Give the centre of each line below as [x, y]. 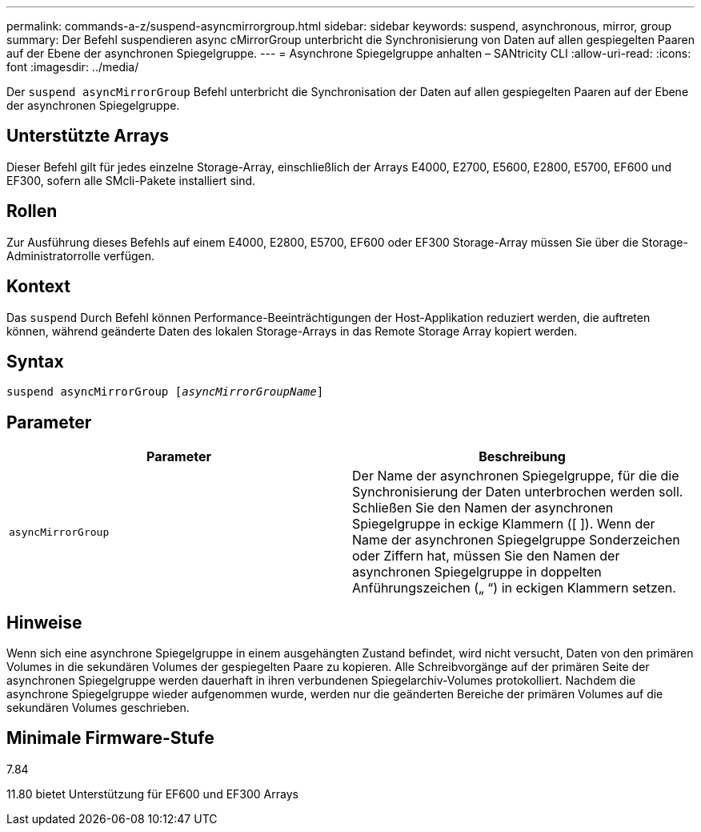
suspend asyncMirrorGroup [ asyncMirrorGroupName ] [165, 392]
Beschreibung [522, 457]
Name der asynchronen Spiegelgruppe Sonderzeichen [516, 540]
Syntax [35, 361]
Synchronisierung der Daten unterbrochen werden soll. [518, 492]
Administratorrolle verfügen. [81, 255]
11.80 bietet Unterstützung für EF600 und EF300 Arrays [152, 794]
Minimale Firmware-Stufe [110, 738]
